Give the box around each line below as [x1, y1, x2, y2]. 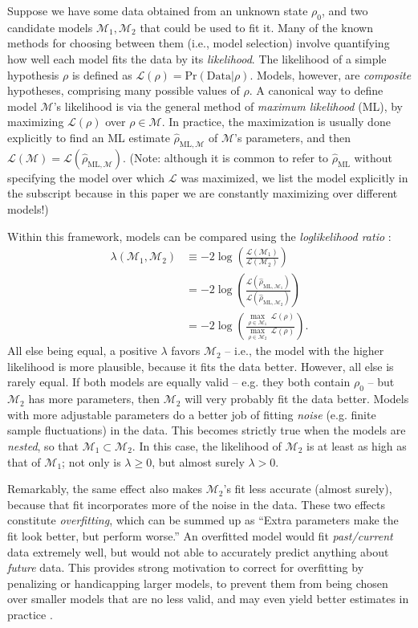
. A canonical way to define [249, 82, 384, 99]
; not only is [62, 453, 121, 470]
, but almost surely [152, 453, 245, 470]
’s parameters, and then [234, 128, 351, 145]
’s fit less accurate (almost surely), [223, 480, 392, 497]
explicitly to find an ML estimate [7, 128, 170, 145]
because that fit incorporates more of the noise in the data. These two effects [7, 495, 385, 512]
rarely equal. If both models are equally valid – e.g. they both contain [7, 373, 351, 390]
